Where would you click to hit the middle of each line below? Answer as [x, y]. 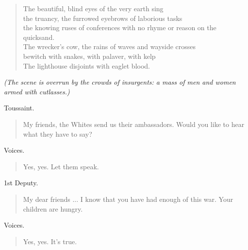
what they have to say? [58, 134]
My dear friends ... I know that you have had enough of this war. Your [128, 199]
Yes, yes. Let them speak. [61, 166]
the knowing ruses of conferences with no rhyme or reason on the [120, 27]
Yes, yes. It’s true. [50, 241]
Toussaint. [19, 108]
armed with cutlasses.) [37, 91]
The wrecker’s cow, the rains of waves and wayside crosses [109, 46]
